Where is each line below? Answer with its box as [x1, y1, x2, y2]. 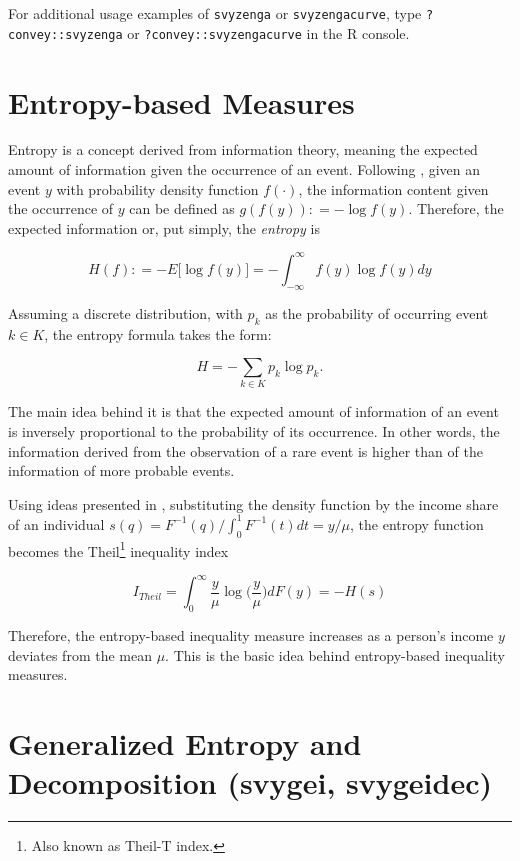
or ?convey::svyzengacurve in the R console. [127, 22, 410, 43]
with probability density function [56, 178, 259, 199]
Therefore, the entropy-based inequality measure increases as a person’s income [8, 625, 494, 646]
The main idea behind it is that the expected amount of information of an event [8, 401, 499, 422]
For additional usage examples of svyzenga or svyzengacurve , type [8, 3, 422, 23]
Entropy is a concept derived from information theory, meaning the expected [8, 139, 478, 160]
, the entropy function [350, 513, 484, 534]
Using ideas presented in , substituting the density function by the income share [8, 493, 499, 514]
